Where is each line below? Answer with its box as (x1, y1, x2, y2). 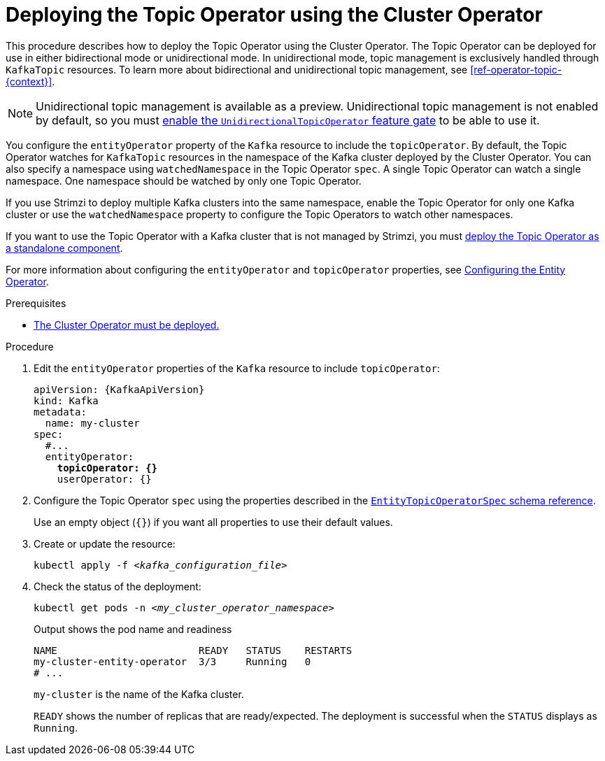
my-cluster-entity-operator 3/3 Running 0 (34, 655, 311, 667)
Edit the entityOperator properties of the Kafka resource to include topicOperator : (34, 362, 440, 374)
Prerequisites (6, 297, 66, 309)
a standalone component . (6, 241, 123, 254)
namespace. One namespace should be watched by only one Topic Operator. (6, 174, 362, 187)
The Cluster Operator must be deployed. (34, 318, 220, 331)
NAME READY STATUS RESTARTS (34, 644, 353, 656)
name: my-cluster (45, 417, 140, 429)
